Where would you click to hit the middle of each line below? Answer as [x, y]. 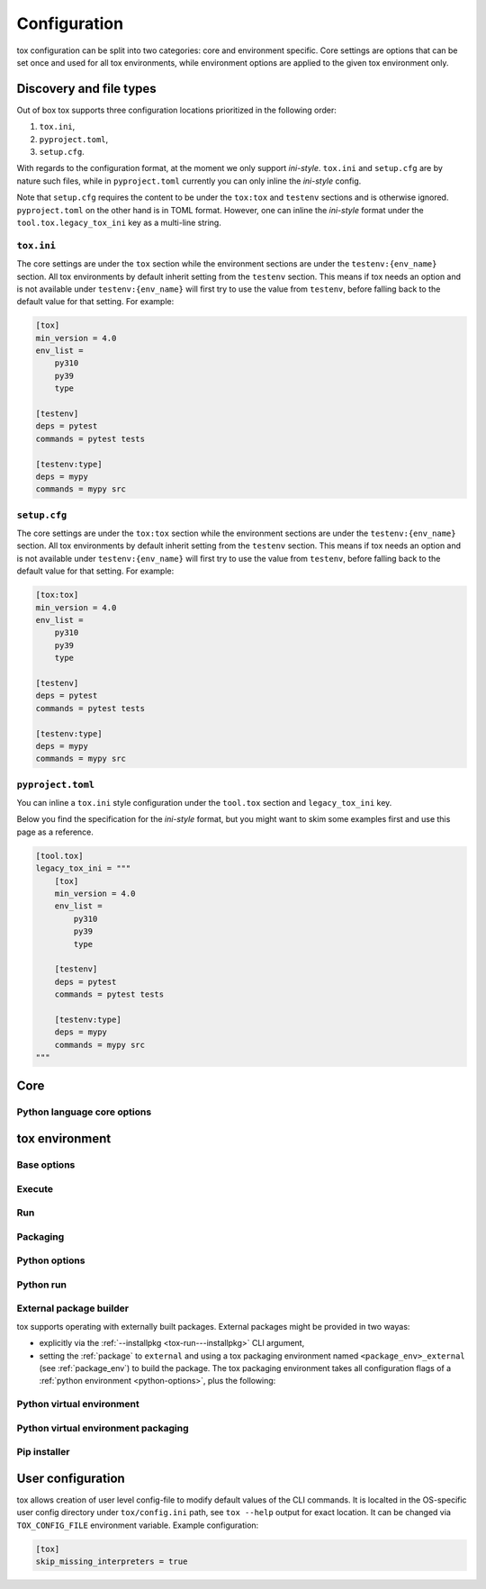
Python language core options [84, 1112]
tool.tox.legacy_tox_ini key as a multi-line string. [119, 222]
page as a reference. [55, 832]
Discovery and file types [86, 89]
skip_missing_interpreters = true [112, 1562]
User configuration [71, 1478]
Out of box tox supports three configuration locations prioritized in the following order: [177, 110]
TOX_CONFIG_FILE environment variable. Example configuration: [138, 1525]
